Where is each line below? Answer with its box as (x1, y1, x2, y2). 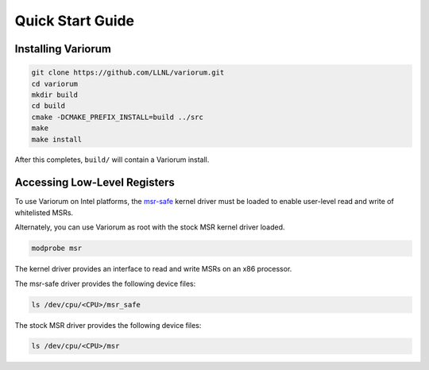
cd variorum (31, 79, 79, 88)
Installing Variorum (14, 42, 111, 56)
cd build (31, 102, 66, 110)
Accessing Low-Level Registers (14, 175, 175, 190)
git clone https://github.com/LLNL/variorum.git (31, 68, 225, 77)
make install (31, 135, 83, 144)
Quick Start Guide (14, 12, 135, 29)
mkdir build (31, 90, 79, 99)
